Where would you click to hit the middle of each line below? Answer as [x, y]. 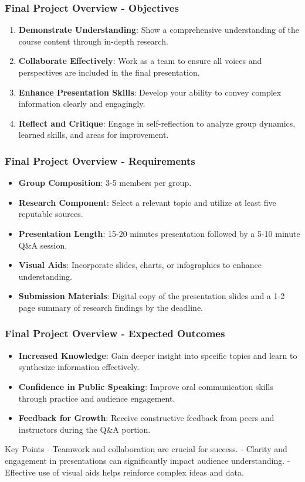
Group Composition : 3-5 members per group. [105, 183]
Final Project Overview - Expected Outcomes [115, 333]
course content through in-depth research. [93, 41]
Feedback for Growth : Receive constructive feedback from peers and [146, 418]
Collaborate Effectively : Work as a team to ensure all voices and [140, 61]
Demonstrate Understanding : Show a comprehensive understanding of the [159, 30]
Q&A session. [43, 245]
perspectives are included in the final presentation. [109, 72]
